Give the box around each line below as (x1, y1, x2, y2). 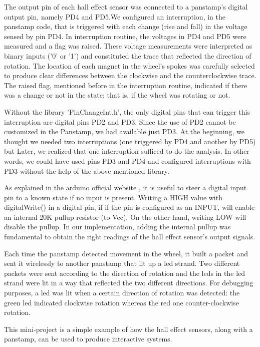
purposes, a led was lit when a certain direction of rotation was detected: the (4, 287, 240, 298)
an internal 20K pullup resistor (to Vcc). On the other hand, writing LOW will (4, 211, 246, 222)
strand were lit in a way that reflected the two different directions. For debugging (4, 277, 253, 288)
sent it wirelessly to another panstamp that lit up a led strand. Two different (4, 258, 240, 268)
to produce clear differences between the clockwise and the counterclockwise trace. (4, 70, 256, 81)
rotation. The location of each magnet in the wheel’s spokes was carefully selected (4, 60, 255, 71)
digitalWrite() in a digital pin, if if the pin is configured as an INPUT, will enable (4, 202, 255, 212)
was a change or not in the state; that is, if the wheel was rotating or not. (4, 90, 230, 100)
